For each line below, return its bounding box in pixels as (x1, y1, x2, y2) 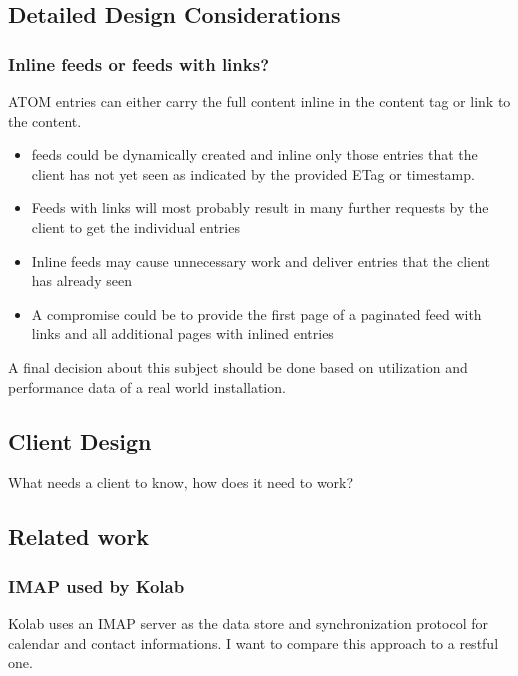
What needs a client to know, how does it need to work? (8, 472, 354, 493)
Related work (8, 521, 150, 552)
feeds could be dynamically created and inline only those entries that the (31, 144, 478, 165)
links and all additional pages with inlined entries (31, 323, 334, 344)
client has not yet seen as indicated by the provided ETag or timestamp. (31, 163, 475, 184)
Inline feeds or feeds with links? (8, 51, 270, 76)
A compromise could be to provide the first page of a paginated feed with (31, 303, 482, 324)
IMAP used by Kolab (8, 573, 185, 598)
